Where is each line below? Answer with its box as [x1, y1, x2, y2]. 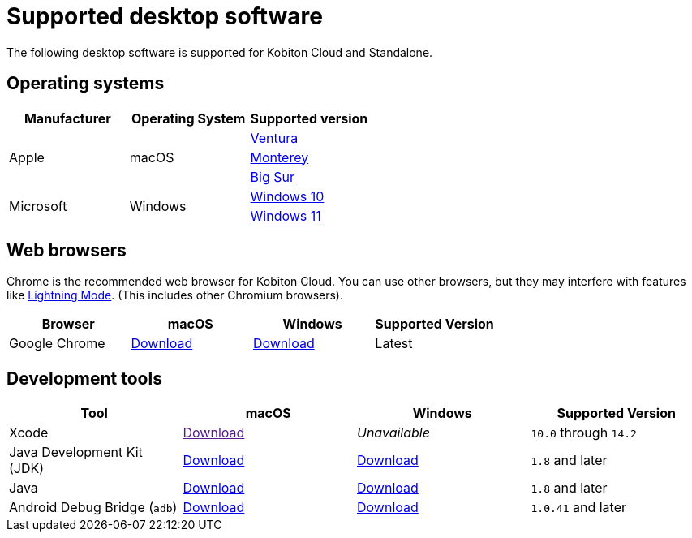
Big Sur [250, 168, 294, 185]
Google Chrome [9, 335, 105, 352]
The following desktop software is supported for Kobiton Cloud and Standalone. [6, 45, 433, 59]
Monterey [250, 148, 309, 166]
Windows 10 [250, 187, 325, 204]
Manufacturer [24, 110, 111, 127]
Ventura [250, 129, 299, 146]
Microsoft [9, 197, 67, 214]
